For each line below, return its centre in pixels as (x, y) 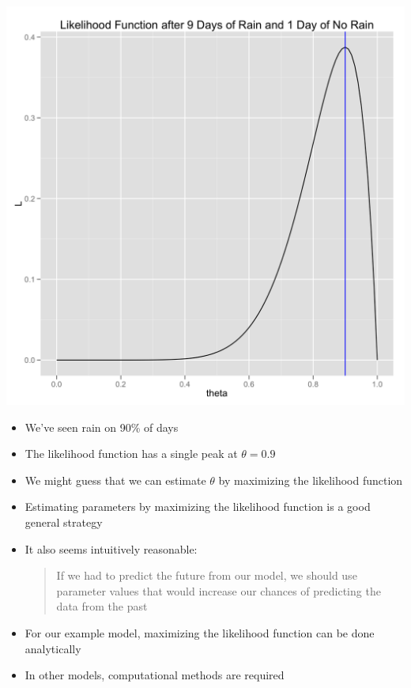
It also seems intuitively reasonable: (111, 548)
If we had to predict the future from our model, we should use (207, 575)
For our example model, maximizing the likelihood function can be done (200, 632)
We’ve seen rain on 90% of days (102, 427)
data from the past (102, 606)
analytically (53, 648)
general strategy (64, 522)
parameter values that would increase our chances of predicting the (219, 590)
